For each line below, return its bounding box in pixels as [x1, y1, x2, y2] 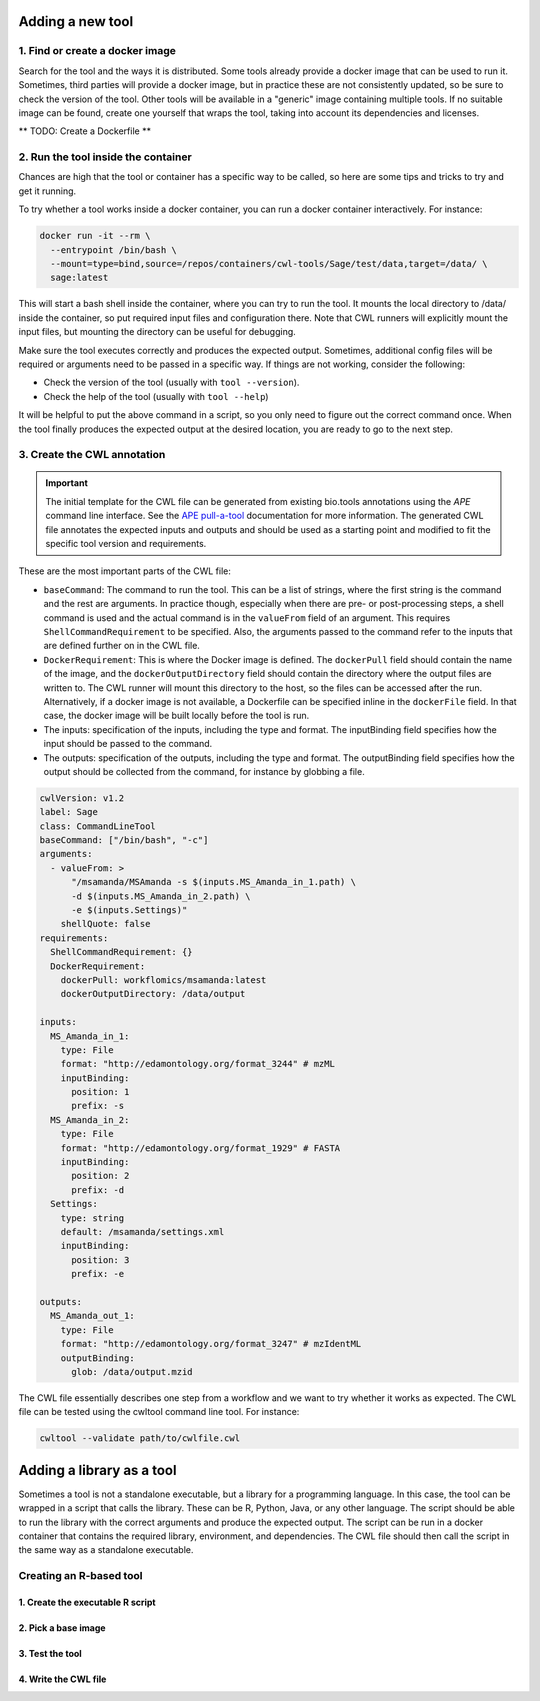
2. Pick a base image [18, 1621, 106, 1634]
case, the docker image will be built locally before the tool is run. [43, 710, 310, 722]
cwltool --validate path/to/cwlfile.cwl [39, 1433, 240, 1444]
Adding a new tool [18, 13, 134, 30]
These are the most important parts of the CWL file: [18, 565, 232, 577]
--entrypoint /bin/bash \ [50, 244, 177, 255]
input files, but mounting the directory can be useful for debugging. [18, 326, 297, 338]
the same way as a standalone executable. [18, 1544, 194, 1556]
